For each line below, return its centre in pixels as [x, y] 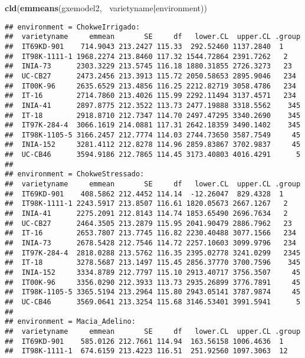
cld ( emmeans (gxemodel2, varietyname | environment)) [106, 8]
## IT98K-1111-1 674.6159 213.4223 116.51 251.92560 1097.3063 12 [146, 351]
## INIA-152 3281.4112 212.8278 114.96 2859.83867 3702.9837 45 [153, 145]
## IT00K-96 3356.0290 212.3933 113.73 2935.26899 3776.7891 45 [153, 282]
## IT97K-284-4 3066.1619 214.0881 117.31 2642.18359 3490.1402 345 [153, 125]
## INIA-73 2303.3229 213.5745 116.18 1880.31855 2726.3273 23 [148, 66]
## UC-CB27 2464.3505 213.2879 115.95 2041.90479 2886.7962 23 [148, 223]
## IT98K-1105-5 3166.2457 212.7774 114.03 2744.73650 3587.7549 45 [153, 135]
